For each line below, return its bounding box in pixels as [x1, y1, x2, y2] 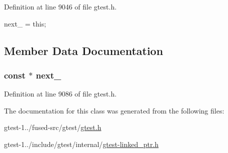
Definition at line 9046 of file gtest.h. [4, 1, 117, 11]
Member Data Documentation [4, 42, 163, 58]
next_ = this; [4, 18, 46, 28]
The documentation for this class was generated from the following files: [4, 105, 224, 115]
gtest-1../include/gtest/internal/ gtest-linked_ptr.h [4, 138, 159, 149]
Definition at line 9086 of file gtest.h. [4, 88, 117, 99]
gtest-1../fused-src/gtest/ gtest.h [4, 122, 101, 132]
